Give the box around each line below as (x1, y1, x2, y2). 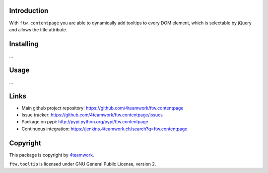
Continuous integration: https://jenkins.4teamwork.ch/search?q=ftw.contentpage (21, 126, 188, 132)
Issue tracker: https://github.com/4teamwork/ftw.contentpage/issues (21, 112, 163, 118)
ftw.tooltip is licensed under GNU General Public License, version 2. (9, 161, 156, 167)
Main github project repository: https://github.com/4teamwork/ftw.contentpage (21, 105, 184, 111)
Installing (9, 40, 39, 48)
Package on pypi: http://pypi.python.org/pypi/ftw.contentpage (21, 119, 148, 125)
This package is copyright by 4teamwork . (9, 152, 94, 158)
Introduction (9, 6, 49, 15)
